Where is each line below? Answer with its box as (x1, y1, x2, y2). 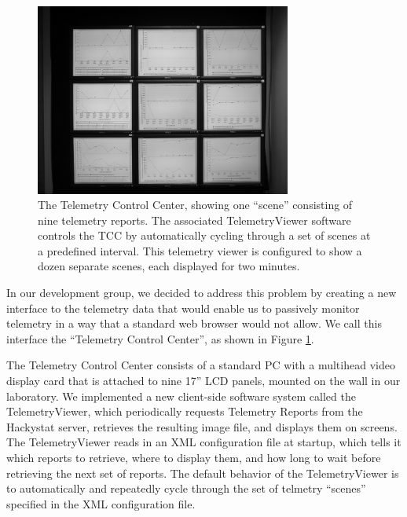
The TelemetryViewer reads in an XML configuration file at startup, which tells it (6, 434, 401, 450)
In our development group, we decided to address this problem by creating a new (6, 284, 397, 301)
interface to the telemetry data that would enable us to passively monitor (6, 299, 360, 316)
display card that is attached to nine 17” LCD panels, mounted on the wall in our (6, 372, 401, 389)
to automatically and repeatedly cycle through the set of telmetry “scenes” (6, 480, 366, 497)
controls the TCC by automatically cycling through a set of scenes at (38, 227, 371, 244)
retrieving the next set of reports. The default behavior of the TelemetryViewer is (6, 464, 399, 481)
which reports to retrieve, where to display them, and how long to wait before (6, 449, 381, 465)
